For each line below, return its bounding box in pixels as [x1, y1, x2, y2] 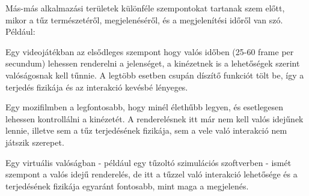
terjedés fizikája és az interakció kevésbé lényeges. [5, 80, 188, 93]
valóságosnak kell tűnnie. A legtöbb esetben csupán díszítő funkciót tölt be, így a [5, 68, 304, 81]
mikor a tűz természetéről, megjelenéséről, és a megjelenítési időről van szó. [5, 13, 283, 26]
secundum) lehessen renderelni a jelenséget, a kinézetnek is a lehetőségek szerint [5, 57, 300, 70]
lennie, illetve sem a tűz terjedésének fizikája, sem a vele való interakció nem [5, 124, 287, 137]
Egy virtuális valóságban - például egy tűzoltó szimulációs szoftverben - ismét [5, 156, 292, 168]
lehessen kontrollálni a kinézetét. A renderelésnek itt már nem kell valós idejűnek [5, 112, 304, 125]
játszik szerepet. [5, 135, 64, 148]
